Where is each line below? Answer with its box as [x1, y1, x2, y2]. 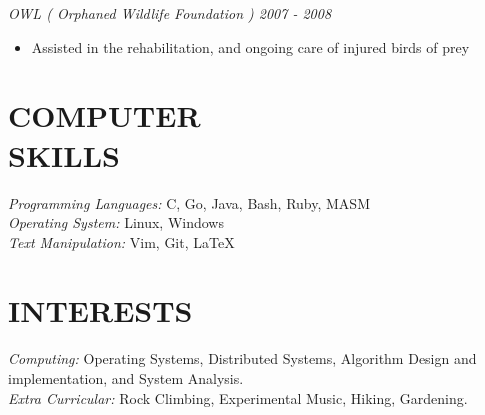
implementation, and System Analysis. [8, 368, 244, 388]
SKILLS [8, 134, 120, 175]
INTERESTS [8, 290, 193, 331]
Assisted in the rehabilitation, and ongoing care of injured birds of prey [31, 36, 470, 57]
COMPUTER [8, 95, 201, 136]
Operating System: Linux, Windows [8, 212, 224, 233]
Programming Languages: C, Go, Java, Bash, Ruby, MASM [8, 192, 370, 213]
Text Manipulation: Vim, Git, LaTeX [8, 231, 235, 252]
